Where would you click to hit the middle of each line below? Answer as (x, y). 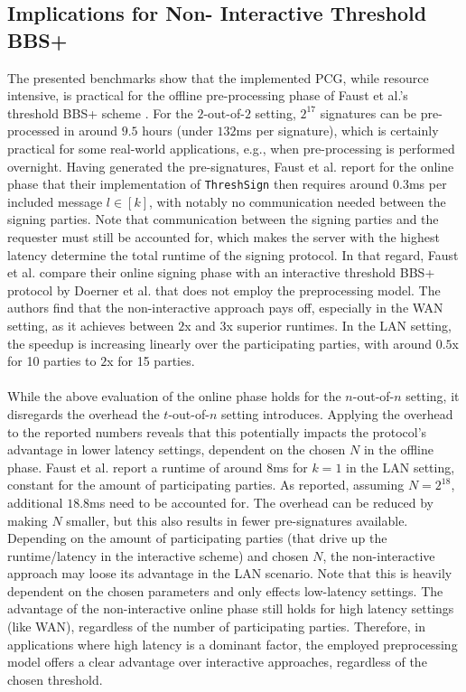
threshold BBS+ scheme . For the (100, 112)
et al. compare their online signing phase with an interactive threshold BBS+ (221, 272)
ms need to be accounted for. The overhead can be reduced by (261, 502)
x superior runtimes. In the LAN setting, (339, 325)
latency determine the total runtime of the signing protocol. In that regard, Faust (233, 254)
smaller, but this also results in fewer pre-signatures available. (237, 520)
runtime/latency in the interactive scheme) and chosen (158, 555)
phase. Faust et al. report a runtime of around (135, 467)
